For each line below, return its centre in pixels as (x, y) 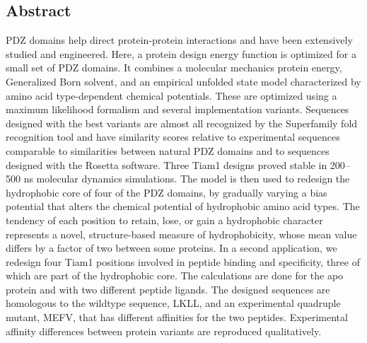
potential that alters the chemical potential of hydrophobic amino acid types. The (183, 206)
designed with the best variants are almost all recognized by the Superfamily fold (182, 123)
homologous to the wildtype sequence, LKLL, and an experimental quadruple (173, 303)
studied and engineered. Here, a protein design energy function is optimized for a (181, 53)
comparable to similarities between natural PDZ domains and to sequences (168, 150)
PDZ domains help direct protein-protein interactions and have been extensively (179, 40)
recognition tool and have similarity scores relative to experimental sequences (173, 137)
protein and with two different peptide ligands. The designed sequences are (168, 289)
